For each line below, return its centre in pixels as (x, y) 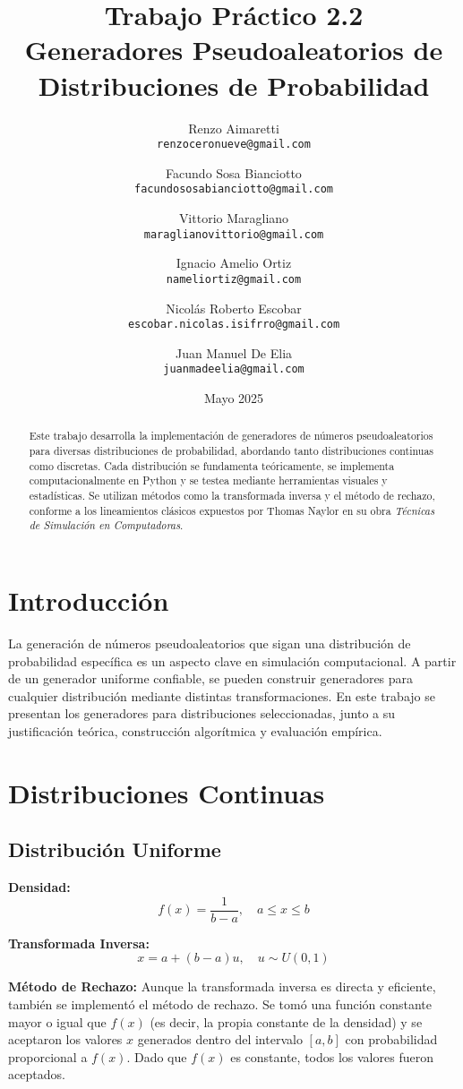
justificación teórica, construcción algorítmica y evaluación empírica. (195, 730)
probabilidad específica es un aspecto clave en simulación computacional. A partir (232, 660)
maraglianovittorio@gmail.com (234, 234)
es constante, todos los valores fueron (332, 1056)
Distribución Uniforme (115, 849)
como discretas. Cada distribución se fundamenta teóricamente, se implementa (212, 465)
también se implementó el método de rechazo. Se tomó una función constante (220, 1003)
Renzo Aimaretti (234, 128)
